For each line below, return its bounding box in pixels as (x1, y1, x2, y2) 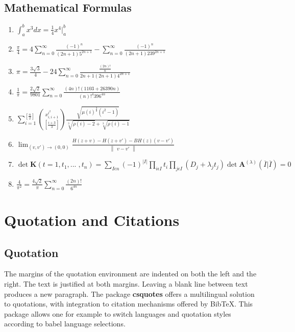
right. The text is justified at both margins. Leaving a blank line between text (4, 278, 248, 289)
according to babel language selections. (4, 318, 126, 329)
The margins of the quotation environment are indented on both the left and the (4, 268, 257, 279)
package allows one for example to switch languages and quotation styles (4, 308, 231, 319)
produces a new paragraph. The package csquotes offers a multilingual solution (4, 288, 255, 299)
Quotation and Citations (4, 209, 180, 230)
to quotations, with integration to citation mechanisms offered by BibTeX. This (4, 298, 253, 309)
